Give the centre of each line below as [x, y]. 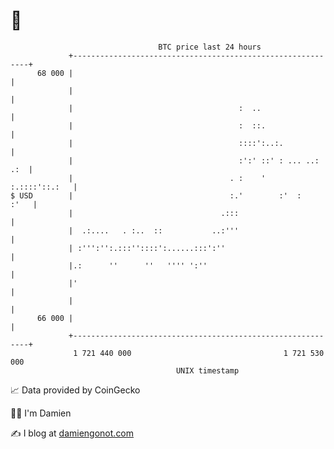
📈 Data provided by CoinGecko [75, 390]
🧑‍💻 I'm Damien [41, 413]
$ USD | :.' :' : [156, 195]
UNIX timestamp [207, 370]
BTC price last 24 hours [210, 47]
